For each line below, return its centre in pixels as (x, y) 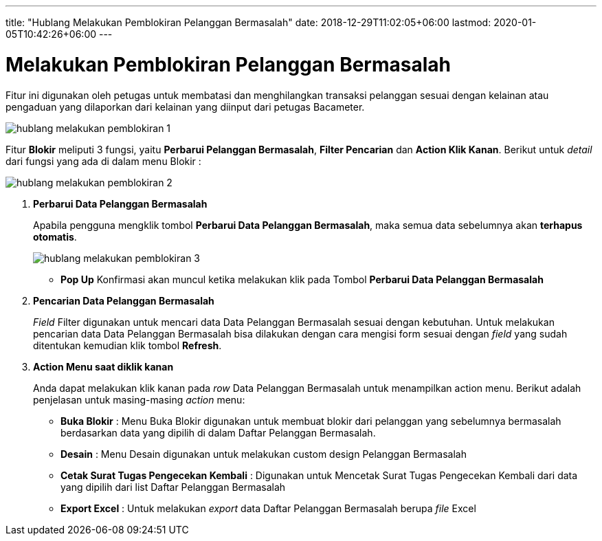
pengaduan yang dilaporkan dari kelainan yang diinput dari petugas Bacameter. (185, 107)
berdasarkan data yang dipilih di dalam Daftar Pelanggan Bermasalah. (218, 432)
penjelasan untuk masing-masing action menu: (139, 399)
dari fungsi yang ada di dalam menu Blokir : (103, 161)
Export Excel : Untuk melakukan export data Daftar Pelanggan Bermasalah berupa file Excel (268, 508)
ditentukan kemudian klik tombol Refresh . (127, 345)
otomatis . (55, 236)
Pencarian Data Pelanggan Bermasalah (124, 300)
